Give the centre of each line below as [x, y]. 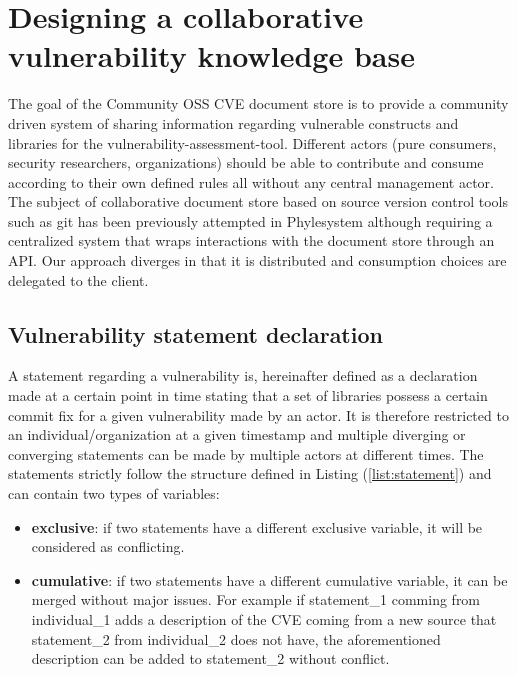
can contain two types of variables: [114, 493]
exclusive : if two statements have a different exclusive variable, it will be [257, 526]
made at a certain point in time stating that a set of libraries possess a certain [248, 395]
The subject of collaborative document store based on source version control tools [258, 201]
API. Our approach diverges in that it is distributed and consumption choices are [257, 260]
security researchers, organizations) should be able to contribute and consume [246, 162]
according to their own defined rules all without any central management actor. [251, 181]
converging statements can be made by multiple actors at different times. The [246, 453]
